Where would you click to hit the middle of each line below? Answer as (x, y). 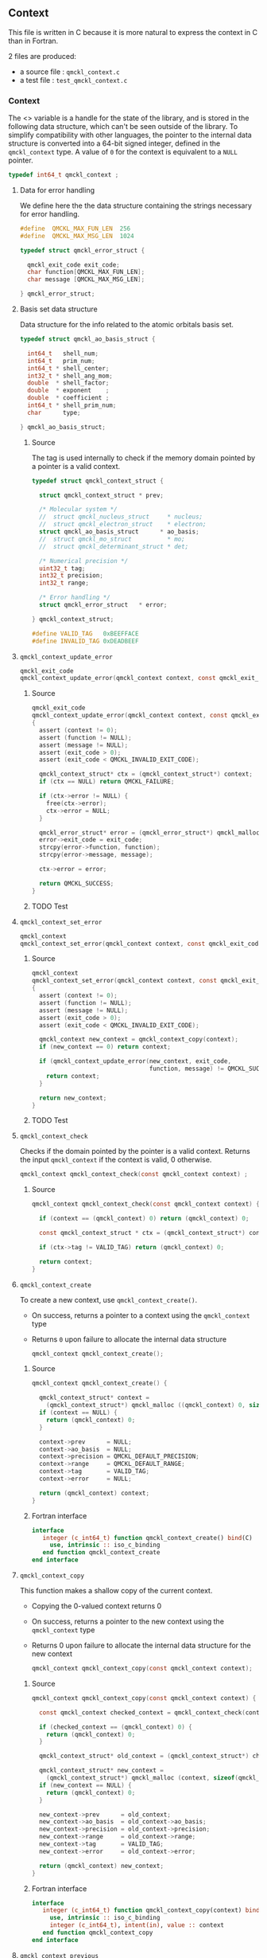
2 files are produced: (43, 56)
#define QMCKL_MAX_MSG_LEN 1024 (77, 236)
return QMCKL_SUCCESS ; (76, 883)
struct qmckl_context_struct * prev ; (101, 495)
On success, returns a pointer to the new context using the (128, 1622)
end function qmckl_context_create (101, 1553)
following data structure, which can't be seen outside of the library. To (123, 127)
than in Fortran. (33, 41)
